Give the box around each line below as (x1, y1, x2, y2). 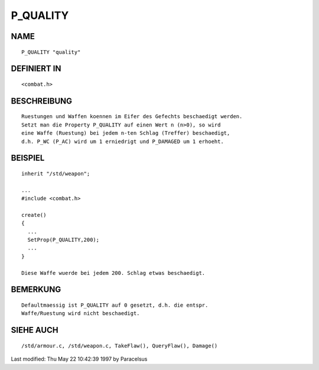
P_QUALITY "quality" (21, 48, 81, 56)
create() (21, 212, 47, 218)
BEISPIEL (11, 153, 45, 163)
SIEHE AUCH (11, 325, 58, 335)
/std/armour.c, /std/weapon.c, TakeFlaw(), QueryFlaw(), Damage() (21, 342, 218, 349)
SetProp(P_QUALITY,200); (27, 236, 100, 244)
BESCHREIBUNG (11, 96, 73, 106)
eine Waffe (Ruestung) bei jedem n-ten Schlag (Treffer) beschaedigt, (21, 130, 230, 137)
